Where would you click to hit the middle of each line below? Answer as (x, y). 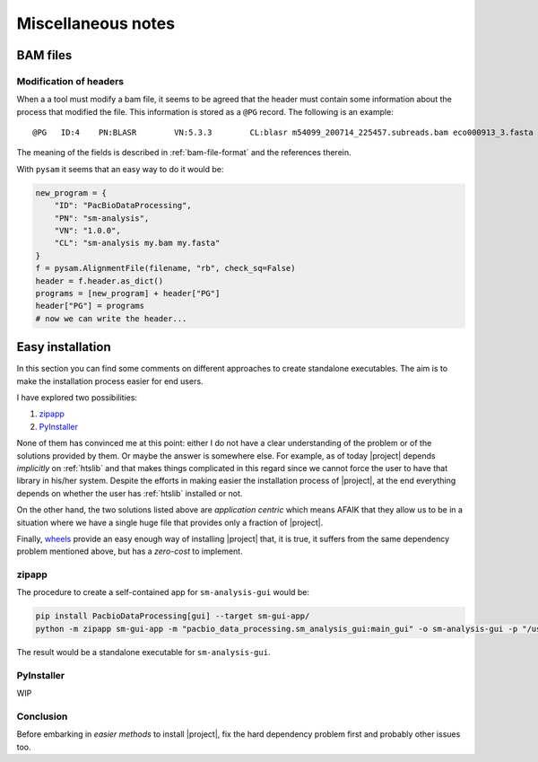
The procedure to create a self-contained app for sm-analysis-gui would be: (163, 592)
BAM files (44, 55)
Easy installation (64, 347)
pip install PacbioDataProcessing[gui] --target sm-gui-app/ (173, 616)
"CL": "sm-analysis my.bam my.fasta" (137, 243)
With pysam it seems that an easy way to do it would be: (120, 169)
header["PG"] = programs (90, 306)
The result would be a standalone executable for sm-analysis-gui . (143, 652)
